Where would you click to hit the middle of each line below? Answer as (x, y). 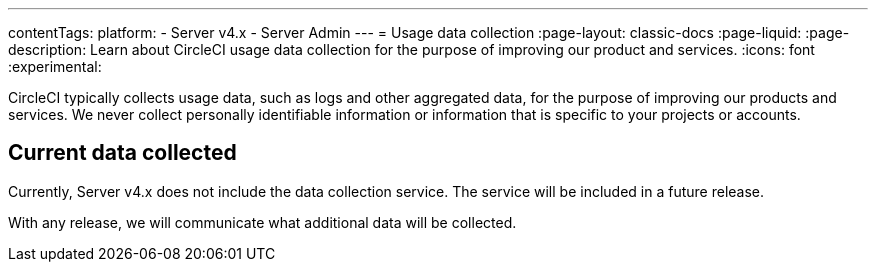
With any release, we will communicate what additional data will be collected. (262, 222)
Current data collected (122, 153)
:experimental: (55, 66)
